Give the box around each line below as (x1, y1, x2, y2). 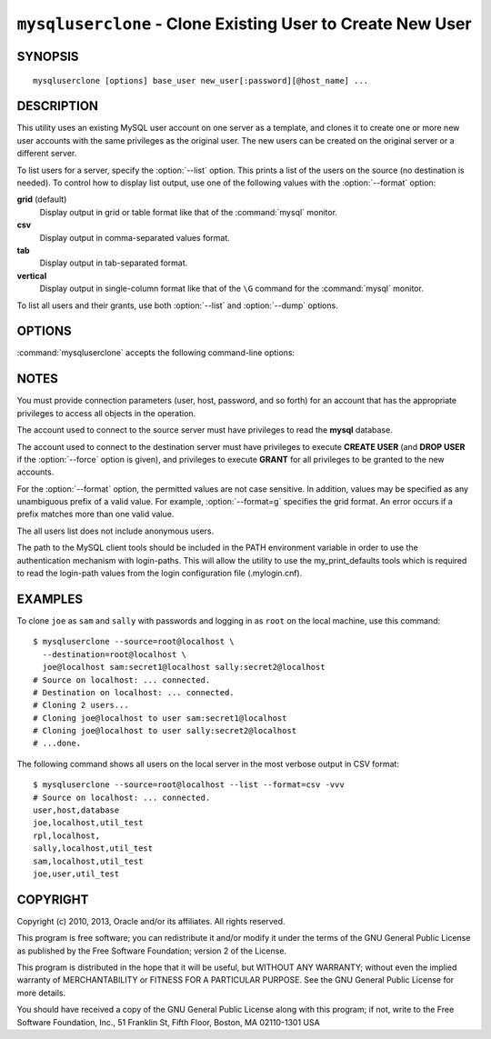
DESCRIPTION (16, 98, 99, 114)
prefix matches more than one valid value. (16, 509, 175, 520)
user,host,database (33, 805, 120, 815)
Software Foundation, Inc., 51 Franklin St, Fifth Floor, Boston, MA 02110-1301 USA (16, 1016, 320, 1027)
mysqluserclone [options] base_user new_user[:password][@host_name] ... (33, 75, 369, 85)
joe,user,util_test (33, 868, 120, 879)
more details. (16, 987, 66, 998)
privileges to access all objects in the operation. (16, 407, 196, 418)
